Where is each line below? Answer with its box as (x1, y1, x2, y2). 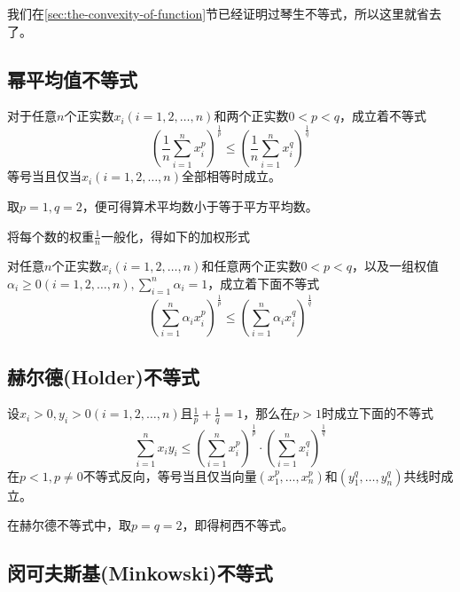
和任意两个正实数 (201, 257, 301, 275)
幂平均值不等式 (7, 65, 137, 92)
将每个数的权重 (7, 226, 94, 245)
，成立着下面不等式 (207, 273, 320, 292)
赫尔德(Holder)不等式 (7, 362, 199, 390)
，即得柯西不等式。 (182, 516, 294, 534)
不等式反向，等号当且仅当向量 (82, 466, 257, 485)
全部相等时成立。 (181, 167, 281, 185)
